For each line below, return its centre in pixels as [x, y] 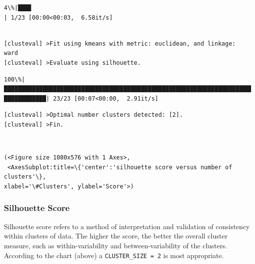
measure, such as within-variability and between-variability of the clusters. [116, 245]
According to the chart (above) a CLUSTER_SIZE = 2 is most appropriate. [114, 255]
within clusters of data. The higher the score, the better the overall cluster [116, 236]
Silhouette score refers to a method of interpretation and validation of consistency [127, 226]
